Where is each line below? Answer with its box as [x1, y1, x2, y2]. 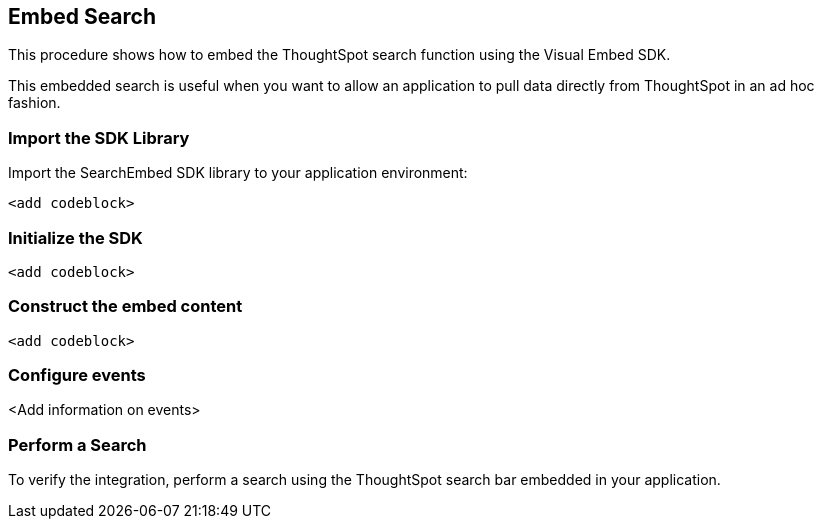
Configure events [8, 365, 146, 386]
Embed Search [8, 4, 157, 29]
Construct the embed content [8, 296, 243, 317]
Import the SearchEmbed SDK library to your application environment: [8, 164, 468, 182]
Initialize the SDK [8, 227, 143, 248]
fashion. [8, 94, 61, 112]
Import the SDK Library [8, 127, 190, 148]
